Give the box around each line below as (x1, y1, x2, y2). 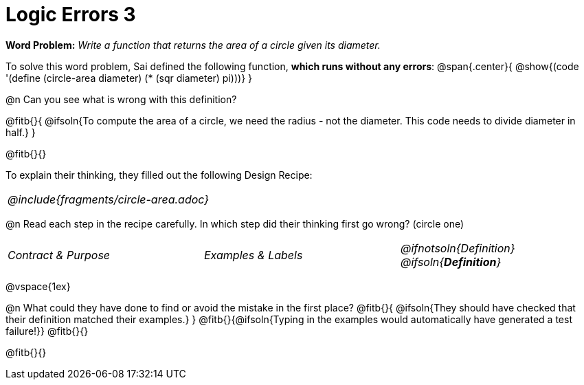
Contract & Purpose (8, 247, 111, 262)
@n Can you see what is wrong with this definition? (5, 93, 237, 105)
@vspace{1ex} (5, 280, 71, 292)
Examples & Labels (203, 247, 303, 262)
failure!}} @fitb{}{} (5, 324, 89, 337)
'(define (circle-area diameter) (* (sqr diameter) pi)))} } (5, 71, 253, 84)
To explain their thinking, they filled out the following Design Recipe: (5, 168, 313, 181)
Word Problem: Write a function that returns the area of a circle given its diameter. (5, 38, 381, 51)
